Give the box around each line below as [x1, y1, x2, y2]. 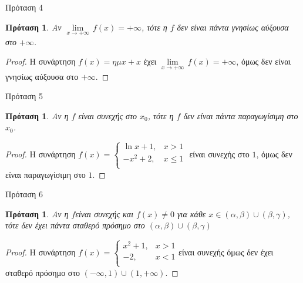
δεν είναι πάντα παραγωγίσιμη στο [183, 109, 298, 122]
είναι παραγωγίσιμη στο [5, 168, 86, 180]
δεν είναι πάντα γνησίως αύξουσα [177, 21, 289, 33]
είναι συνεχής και [75, 207, 134, 220]
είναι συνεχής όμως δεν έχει [179, 245, 274, 258]
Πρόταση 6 [5, 188, 43, 200]
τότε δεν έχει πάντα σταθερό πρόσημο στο [5, 219, 145, 231]
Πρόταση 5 [5, 90, 43, 102]
